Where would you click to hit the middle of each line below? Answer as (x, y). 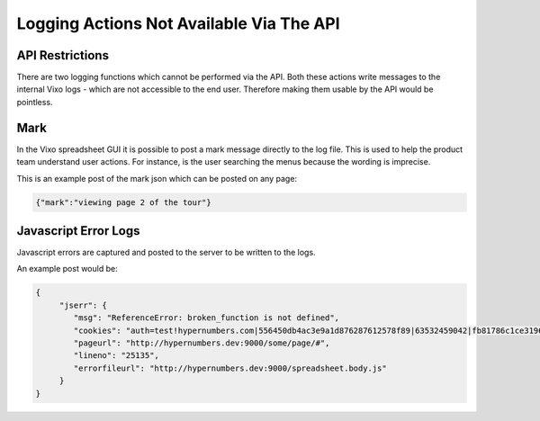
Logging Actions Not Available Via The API (179, 23)
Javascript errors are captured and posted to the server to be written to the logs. (166, 253)
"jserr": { (83, 305)
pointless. (35, 102)
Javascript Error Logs (78, 231)
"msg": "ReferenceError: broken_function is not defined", (207, 318)
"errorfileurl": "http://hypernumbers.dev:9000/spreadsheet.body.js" (230, 368)
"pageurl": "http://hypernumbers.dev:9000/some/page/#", (202, 343)
